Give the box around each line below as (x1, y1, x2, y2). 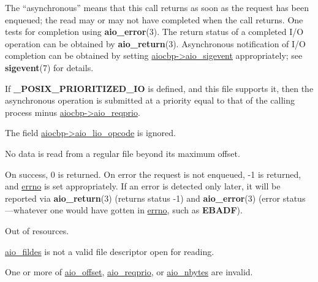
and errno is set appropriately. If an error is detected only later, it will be (5, 180, 281, 192)
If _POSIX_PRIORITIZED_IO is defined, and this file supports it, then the (5, 82, 314, 94)
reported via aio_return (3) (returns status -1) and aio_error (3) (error (5, 191, 281, 204)
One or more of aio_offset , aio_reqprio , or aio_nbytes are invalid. (5, 265, 253, 278)
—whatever (5, 204, 48, 216)
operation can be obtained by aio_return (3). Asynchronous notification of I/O (5, 37, 306, 50)
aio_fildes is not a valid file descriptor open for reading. (5, 245, 214, 257)
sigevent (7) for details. (5, 61, 94, 74)
